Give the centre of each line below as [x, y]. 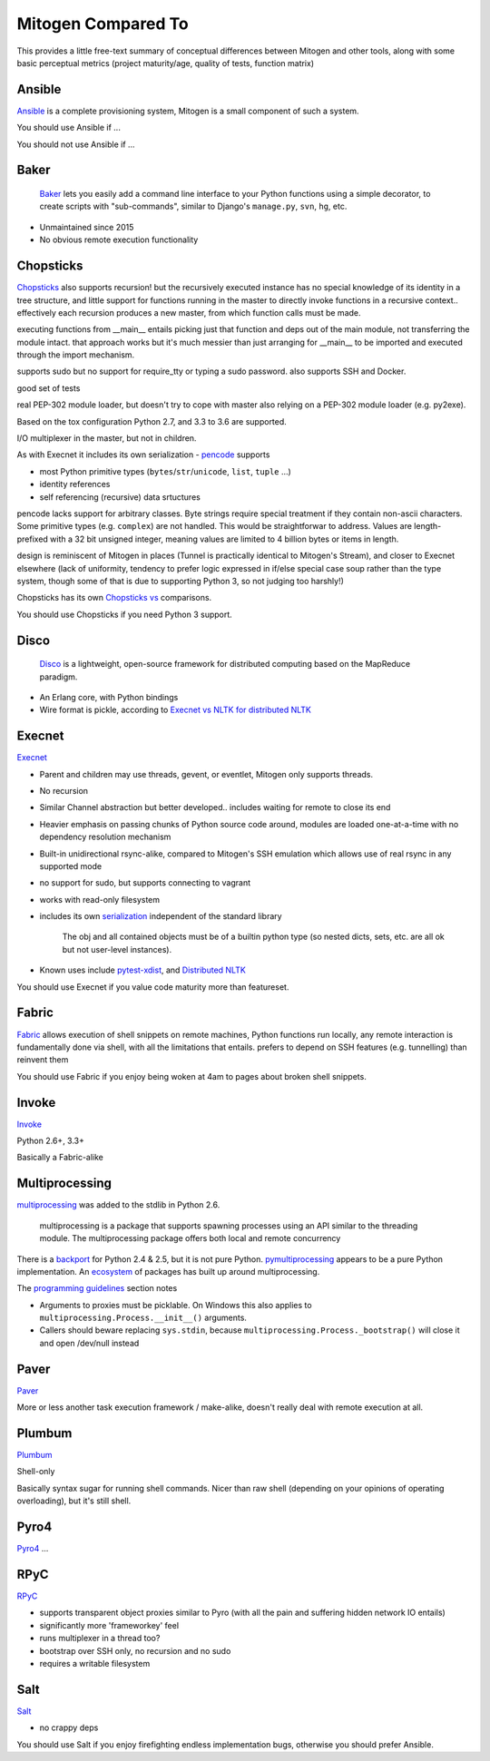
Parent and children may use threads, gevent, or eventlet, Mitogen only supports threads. [206, 774]
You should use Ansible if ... [69, 128]
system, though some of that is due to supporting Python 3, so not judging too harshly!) [181, 581]
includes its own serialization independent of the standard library [161, 916]
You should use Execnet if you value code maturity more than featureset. [153, 987]
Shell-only [36, 1472]
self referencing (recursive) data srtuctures [120, 497]
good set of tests [49, 388]
